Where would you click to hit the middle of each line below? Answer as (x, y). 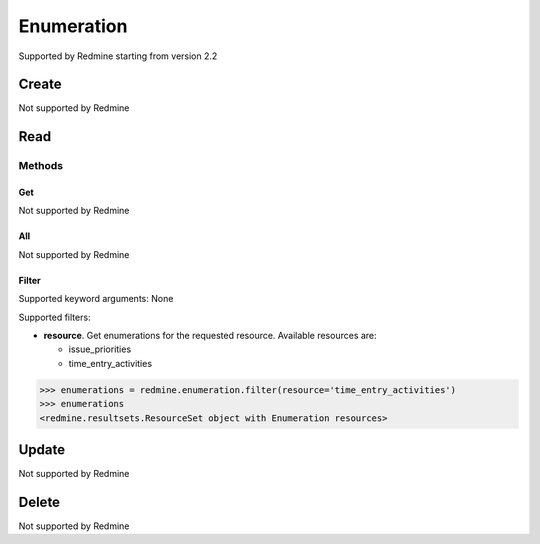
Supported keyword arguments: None (96, 299)
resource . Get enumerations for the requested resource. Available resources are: (210, 335)
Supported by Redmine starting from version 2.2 (118, 56)
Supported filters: (54, 317)
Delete (39, 501)
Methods (41, 166)
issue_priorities (100, 349)
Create (40, 84)
